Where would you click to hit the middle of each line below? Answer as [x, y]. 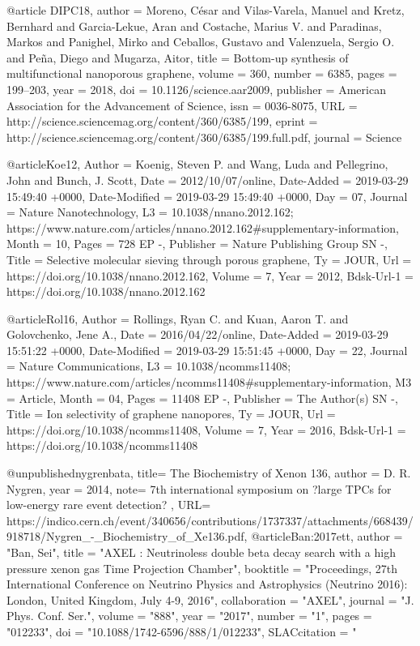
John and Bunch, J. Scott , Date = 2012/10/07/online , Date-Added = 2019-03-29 [208, 180]
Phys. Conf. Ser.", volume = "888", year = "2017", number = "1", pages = [189, 616]
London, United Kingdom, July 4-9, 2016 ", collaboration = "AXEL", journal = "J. [210, 599]
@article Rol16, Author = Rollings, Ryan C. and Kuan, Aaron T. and [178, 318]
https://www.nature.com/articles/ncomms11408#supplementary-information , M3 [209, 382]
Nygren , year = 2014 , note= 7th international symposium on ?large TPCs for [199, 488]
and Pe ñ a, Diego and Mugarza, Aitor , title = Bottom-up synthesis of [178, 57]
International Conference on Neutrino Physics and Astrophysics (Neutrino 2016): [207, 584]
